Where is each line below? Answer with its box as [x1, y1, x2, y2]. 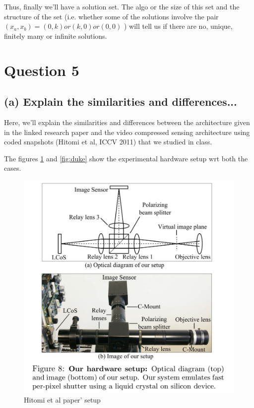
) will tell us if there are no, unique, [124, 21, 233, 31]
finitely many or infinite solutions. [4, 30, 107, 41]
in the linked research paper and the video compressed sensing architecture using [4, 127, 250, 137]
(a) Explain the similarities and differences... [4, 94, 237, 109]
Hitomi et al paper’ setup [24, 395, 101, 405]
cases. [4, 163, 21, 173]
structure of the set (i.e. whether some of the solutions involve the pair [4, 11, 219, 21]
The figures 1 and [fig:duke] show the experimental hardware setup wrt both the [4, 153, 248, 163]
